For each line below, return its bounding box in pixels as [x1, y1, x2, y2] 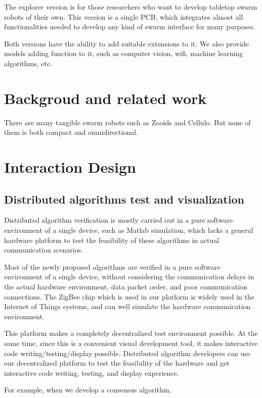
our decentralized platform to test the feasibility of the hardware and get [4, 358, 230, 368]
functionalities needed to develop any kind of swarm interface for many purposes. [4, 21, 255, 32]
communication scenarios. [4, 244, 83, 255]
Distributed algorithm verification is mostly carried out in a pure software [4, 215, 233, 225]
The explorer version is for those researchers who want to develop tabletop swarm [4, 2, 257, 12]
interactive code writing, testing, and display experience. [4, 367, 179, 378]
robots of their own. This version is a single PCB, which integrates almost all [4, 11, 243, 22]
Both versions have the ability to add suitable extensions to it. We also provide [4, 38, 249, 48]
